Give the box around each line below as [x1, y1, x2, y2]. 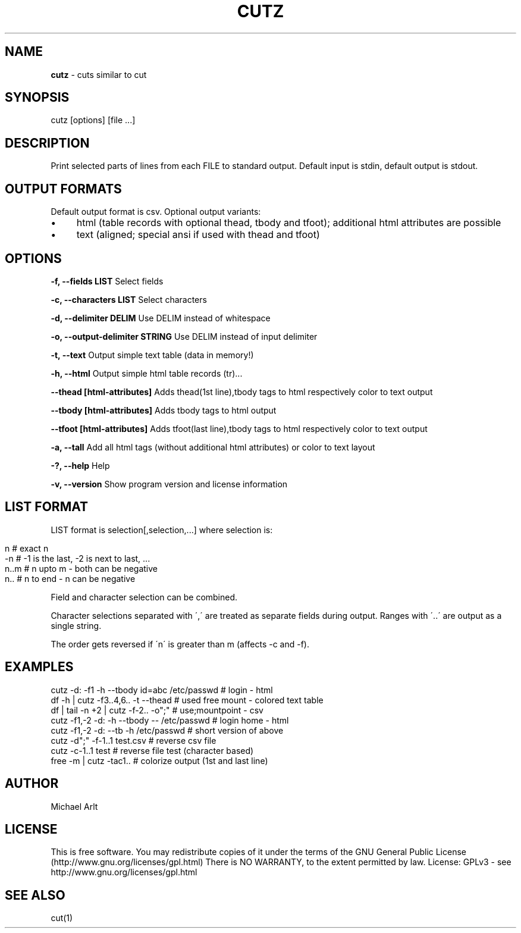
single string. [51, 620, 102, 631]
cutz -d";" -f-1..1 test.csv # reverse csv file [51, 735, 216, 746]
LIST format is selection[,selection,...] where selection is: [51, 524, 273, 535]
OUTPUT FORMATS [5, 181, 122, 196]
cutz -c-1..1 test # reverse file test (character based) [51, 745, 254, 756]
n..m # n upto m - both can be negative [5, 563, 158, 574]
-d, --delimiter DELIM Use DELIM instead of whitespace [51, 312, 271, 323]
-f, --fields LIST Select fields [51, 275, 164, 286]
